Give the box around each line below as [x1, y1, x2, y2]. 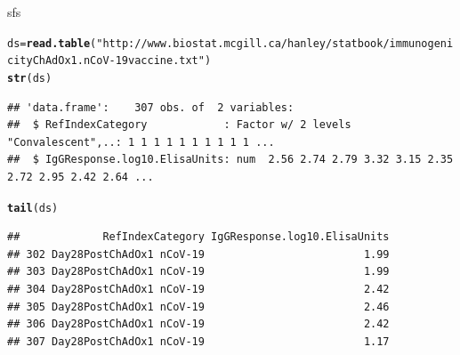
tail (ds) [7, 201, 59, 214]
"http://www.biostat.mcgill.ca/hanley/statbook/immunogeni [96, 36, 454, 50]
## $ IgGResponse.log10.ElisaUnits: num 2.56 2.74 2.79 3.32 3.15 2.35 [7, 153, 454, 166]
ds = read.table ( [7, 36, 97, 50]
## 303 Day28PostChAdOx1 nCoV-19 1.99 [7, 265, 390, 278]
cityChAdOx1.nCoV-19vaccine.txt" [7, 54, 205, 68]
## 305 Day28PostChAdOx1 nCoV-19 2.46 [7, 300, 390, 313]
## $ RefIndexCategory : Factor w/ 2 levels [7, 118, 351, 132]
